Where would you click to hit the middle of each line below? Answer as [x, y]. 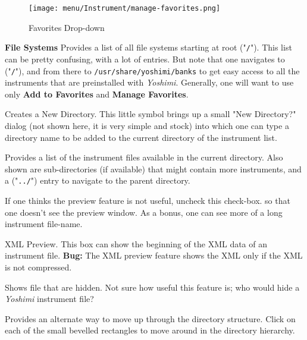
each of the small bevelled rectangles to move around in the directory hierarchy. [150, 330]
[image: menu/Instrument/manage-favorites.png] [125, 8]
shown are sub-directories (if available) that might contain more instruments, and [153, 169]
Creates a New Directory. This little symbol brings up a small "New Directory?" [151, 114]
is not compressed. [38, 267]
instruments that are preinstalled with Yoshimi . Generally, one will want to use [149, 82]
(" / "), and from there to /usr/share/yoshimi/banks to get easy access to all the [152, 70]
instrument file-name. [44, 224]
